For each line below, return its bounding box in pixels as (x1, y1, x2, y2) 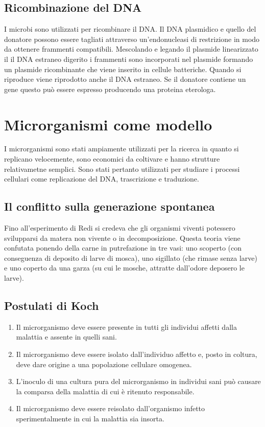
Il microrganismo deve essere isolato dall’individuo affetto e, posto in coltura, (16, 349, 257, 359)
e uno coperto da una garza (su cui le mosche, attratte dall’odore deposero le (4, 262, 245, 273)
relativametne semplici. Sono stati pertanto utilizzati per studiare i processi (4, 163, 240, 174)
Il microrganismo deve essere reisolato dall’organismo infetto (16, 403, 205, 414)
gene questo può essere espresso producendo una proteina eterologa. (4, 83, 216, 94)
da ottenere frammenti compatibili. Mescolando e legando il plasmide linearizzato (4, 43, 258, 54)
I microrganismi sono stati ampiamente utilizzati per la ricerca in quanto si (4, 143, 239, 154)
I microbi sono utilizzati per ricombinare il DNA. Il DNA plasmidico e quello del (4, 24, 256, 34)
